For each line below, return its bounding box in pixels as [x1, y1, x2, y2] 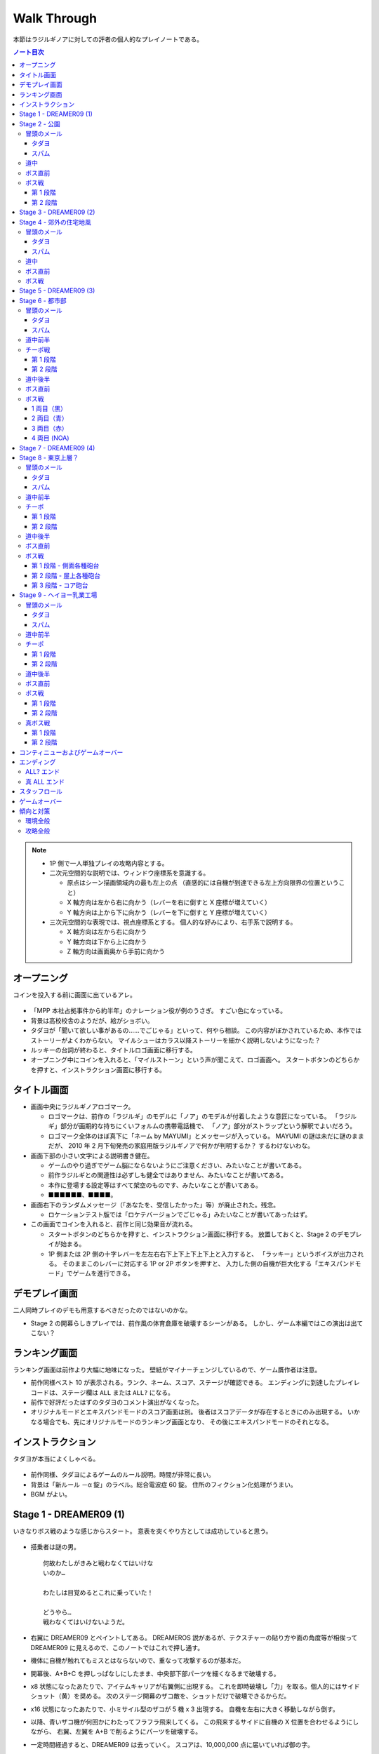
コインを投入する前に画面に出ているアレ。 [13, 991, 136, 999]
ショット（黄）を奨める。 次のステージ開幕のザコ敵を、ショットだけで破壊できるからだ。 [30, 1692, 291, 1701]
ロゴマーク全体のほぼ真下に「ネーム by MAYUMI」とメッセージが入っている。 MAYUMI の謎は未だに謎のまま [48, 1132, 364, 1140]
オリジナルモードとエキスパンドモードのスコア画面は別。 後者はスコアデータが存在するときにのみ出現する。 [30, 1407, 347, 1417]
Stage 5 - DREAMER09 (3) [19, 286, 95, 295]
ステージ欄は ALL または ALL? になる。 [60, 1388, 175, 1396]
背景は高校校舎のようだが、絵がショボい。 [30, 1016, 154, 1024]
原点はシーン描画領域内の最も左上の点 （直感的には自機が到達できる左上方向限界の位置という [67, 878, 339, 887]
